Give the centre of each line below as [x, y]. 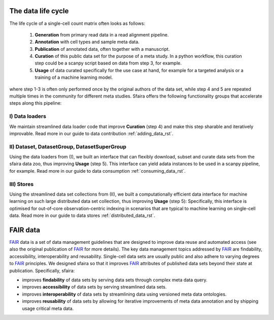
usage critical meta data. [48, 308]
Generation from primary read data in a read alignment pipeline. [102, 35]
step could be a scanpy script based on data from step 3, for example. [108, 63]
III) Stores [22, 184]
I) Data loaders [28, 116]
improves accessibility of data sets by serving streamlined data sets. [94, 287]
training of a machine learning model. [74, 77]
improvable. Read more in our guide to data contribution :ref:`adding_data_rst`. [91, 133]
